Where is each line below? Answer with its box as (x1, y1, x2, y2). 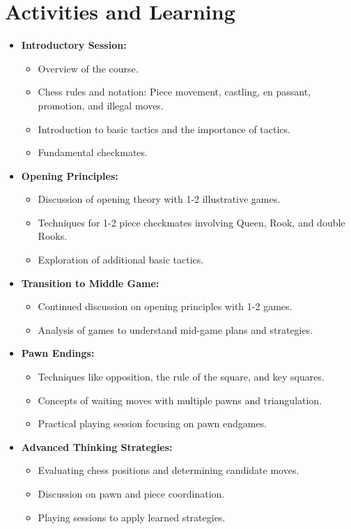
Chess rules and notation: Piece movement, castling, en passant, (38, 84, 311, 99)
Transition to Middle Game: (21, 275, 159, 290)
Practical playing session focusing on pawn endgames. (38, 416, 267, 431)
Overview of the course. (38, 61, 139, 75)
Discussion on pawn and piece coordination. (38, 486, 225, 500)
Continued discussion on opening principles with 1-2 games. (38, 299, 292, 314)
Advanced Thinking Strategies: (21, 439, 173, 454)
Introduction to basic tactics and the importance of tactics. (38, 121, 290, 136)
